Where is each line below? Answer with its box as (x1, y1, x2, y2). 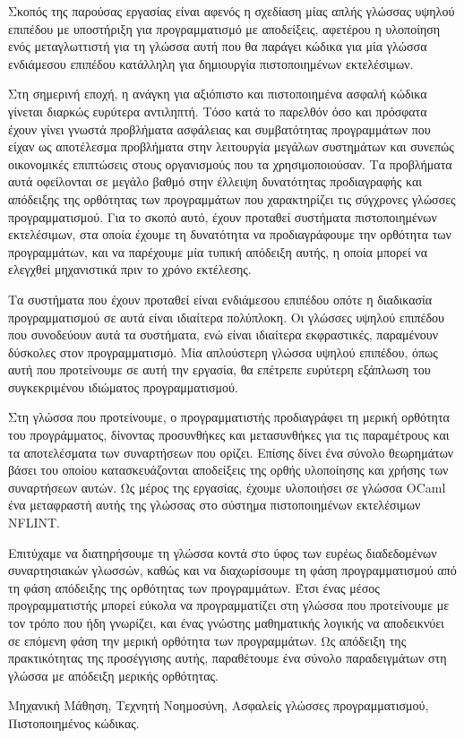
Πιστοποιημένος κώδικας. (8, 713, 140, 732)
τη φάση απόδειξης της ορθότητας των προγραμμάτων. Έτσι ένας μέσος (8, 578, 380, 596)
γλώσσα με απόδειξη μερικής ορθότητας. (8, 665, 219, 684)
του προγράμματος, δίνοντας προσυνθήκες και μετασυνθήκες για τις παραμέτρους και (8, 425, 450, 444)
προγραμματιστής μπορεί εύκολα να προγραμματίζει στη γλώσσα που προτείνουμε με (8, 596, 450, 614)
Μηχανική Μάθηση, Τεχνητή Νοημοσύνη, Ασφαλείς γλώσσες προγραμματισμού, (8, 696, 429, 715)
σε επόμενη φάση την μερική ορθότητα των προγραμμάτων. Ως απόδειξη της (8, 631, 407, 649)
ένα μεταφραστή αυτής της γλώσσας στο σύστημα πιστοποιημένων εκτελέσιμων (8, 495, 421, 514)
